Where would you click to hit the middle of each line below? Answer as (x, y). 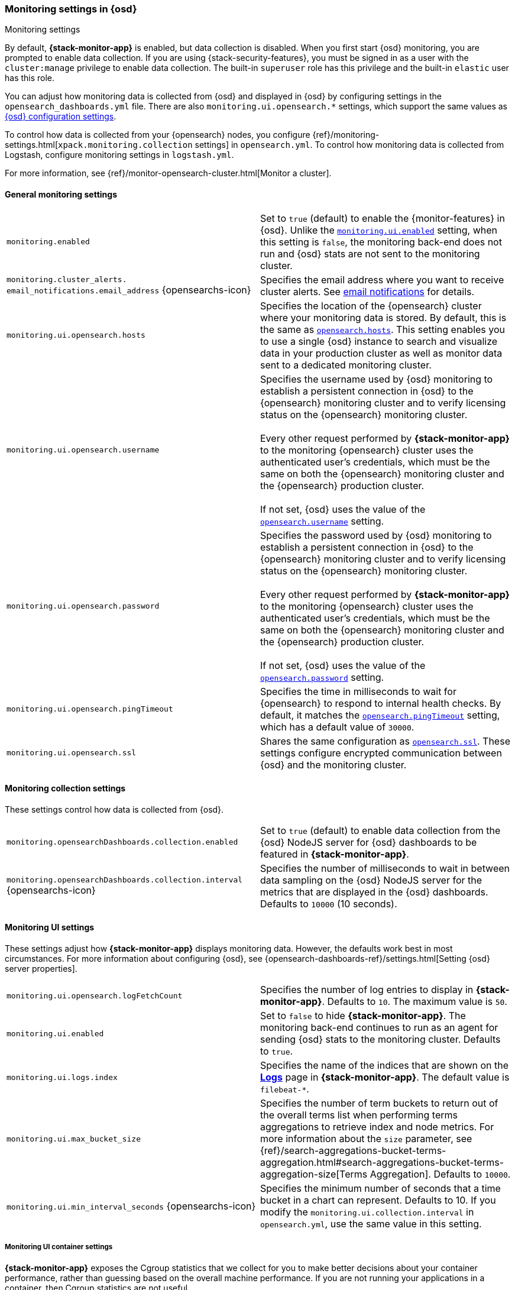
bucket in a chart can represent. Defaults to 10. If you (378, 1200)
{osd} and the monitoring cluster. (333, 764)
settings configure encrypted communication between (381, 753)
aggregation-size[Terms (314, 1174)
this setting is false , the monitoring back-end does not (381, 242)
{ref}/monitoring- (346, 135)
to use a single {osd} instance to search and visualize (379, 341)
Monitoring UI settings (50, 927)
